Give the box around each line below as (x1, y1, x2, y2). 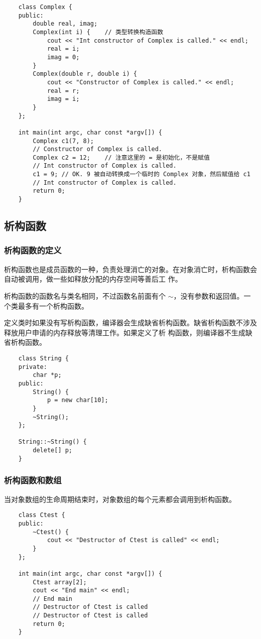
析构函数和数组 (4, 474, 62, 486)
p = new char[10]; (47, 397, 108, 404)
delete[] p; (33, 447, 73, 454)
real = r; (47, 87, 80, 94)
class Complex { (18, 4, 73, 11)
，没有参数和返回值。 (173, 290, 244, 301)
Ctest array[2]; (33, 578, 87, 586)
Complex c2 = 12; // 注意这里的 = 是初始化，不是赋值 (33, 154, 210, 161)
